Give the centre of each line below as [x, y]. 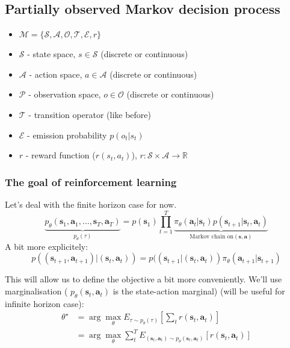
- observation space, [65, 94]
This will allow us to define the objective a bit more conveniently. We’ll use [143, 279]
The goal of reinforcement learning [91, 182]
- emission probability [67, 135]
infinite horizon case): [45, 303]
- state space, [51, 54]
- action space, [56, 74]
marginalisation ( [36, 291]
